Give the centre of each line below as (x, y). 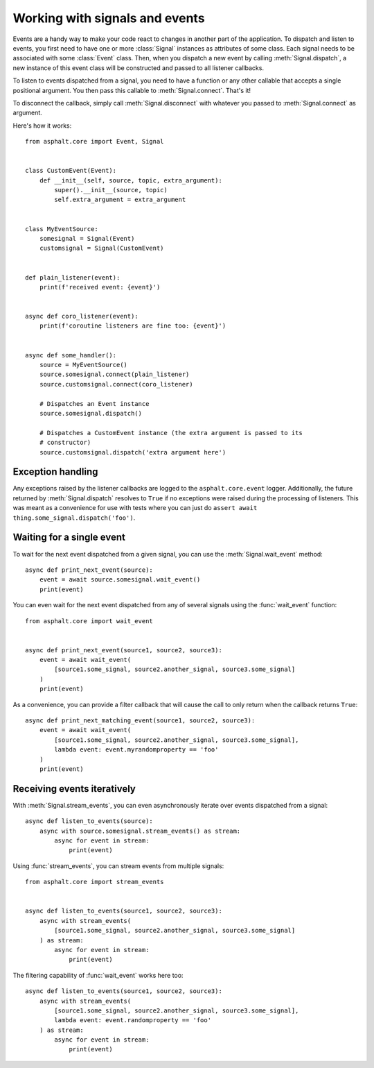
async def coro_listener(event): (82, 316)
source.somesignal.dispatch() (90, 413)
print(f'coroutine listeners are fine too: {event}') (133, 326)
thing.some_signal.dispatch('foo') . (74, 518)
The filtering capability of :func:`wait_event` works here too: (98, 975)
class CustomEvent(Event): (71, 171)
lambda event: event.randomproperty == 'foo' (133, 1020)
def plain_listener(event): (73, 277)
